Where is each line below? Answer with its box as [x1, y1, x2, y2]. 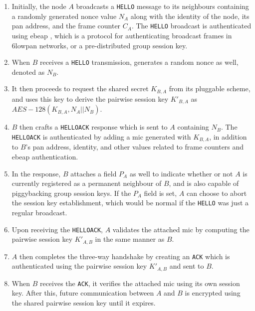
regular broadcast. [11, 207, 67, 217]
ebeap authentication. [11, 151, 78, 161]
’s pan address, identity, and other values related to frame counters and [25, 142, 244, 152]
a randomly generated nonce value [11, 10, 117, 21]
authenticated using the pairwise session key [11, 261, 147, 271]
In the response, [11, 168, 61, 178]
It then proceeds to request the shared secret [11, 83, 149, 94]
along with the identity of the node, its [130, 10, 250, 21]
